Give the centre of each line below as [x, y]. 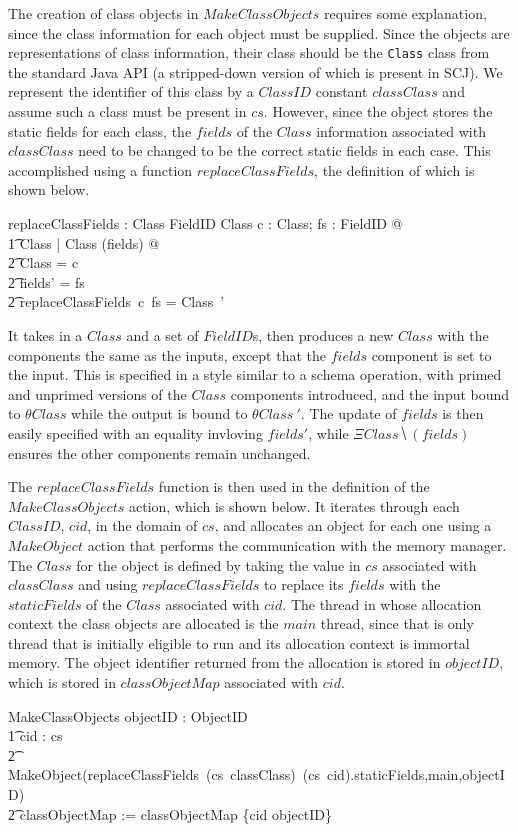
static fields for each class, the [100, 130]
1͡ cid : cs [35, 735]
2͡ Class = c [43, 262]
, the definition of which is [394, 169]
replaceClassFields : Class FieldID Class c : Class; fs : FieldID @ [205, 223]
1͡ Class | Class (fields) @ [84, 242]
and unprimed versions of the [97, 393]
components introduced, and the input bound [370, 393]
